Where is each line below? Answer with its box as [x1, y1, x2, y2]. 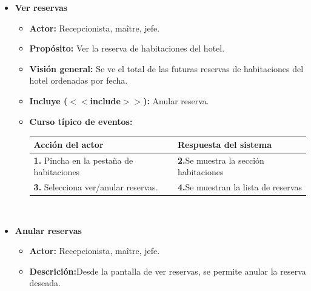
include [90, 94, 121, 107]
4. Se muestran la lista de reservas [177, 180, 302, 193]
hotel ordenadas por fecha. [29, 74, 128, 87]
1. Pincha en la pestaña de [33, 153, 133, 166]
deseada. [29, 276, 61, 289]
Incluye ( [29, 94, 68, 107]
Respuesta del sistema [177, 138, 272, 150]
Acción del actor [33, 138, 104, 150]
